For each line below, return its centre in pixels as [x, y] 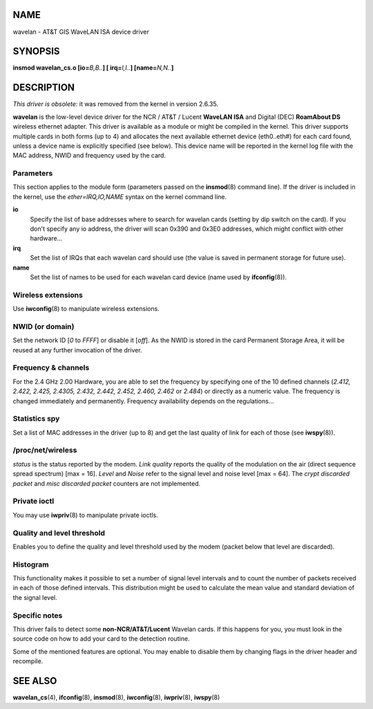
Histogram [31, 565]
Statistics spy [36, 419]
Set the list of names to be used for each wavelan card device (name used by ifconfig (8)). [158, 277]
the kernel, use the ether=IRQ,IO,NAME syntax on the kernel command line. [120, 196]
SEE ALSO [35, 681]
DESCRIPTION [44, 87]
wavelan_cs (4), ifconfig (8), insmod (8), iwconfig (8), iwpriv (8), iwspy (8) [116, 697]
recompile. [28, 661]
